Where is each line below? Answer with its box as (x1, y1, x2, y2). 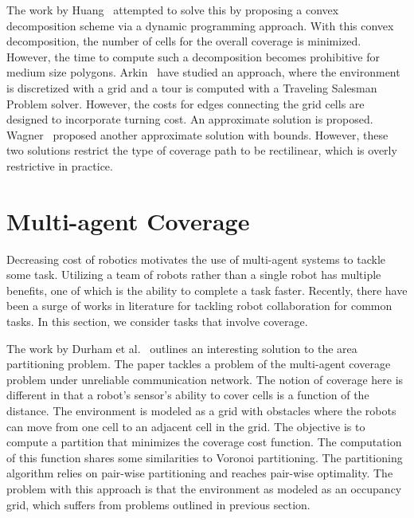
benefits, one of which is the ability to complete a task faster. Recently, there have (6, 281, 408, 298)
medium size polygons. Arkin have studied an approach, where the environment (6, 64, 400, 80)
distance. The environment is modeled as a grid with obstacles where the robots (6, 402, 396, 418)
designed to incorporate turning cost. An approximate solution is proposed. (6, 111, 373, 128)
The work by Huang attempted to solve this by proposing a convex (6, 2, 339, 18)
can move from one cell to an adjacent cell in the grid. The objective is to (6, 418, 365, 434)
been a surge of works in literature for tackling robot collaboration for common (6, 297, 393, 314)
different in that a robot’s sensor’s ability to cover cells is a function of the (6, 387, 369, 403)
